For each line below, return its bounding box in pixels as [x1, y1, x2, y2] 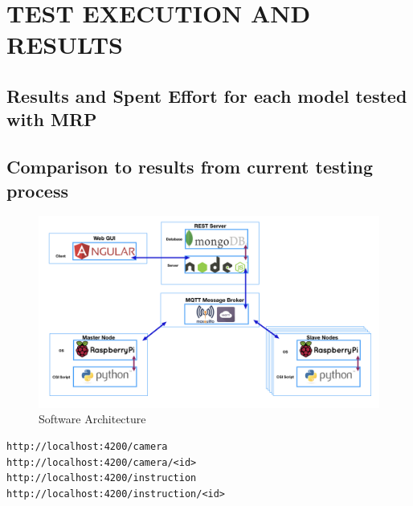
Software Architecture [39, 410, 146, 427]
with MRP [6, 107, 97, 132]
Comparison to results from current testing [6, 154, 374, 179]
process [6, 178, 68, 202]
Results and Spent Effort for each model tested [6, 83, 407, 108]
